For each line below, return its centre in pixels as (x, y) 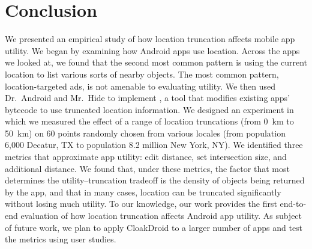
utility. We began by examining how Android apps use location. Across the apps (152, 50)
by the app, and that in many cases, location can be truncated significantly (143, 192)
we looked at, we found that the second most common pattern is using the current (156, 62)
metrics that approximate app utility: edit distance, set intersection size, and (146, 157)
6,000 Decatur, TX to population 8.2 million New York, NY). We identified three (154, 145)
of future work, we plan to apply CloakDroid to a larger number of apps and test (154, 227)
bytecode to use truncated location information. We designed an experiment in (149, 109)
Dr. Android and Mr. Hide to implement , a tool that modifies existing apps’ (148, 98)
